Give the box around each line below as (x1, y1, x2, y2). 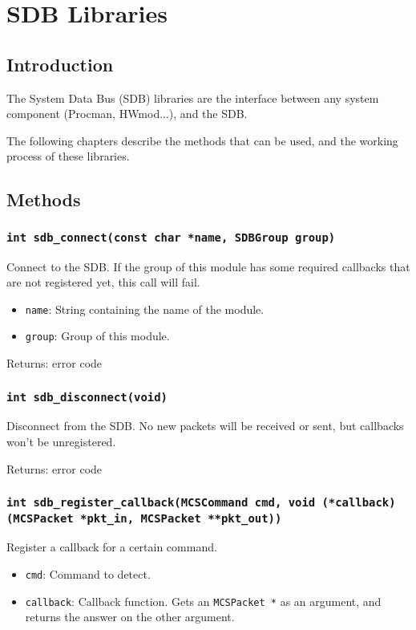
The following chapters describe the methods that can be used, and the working (6, 132, 398, 148)
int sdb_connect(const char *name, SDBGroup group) (6, 230, 336, 244)
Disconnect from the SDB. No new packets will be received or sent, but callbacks (6, 417, 404, 434)
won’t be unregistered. (6, 433, 116, 449)
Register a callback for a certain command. (6, 539, 217, 555)
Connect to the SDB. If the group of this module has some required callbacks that (6, 258, 410, 274)
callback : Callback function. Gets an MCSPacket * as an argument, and (25, 592, 382, 609)
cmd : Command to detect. (25, 566, 151, 583)
